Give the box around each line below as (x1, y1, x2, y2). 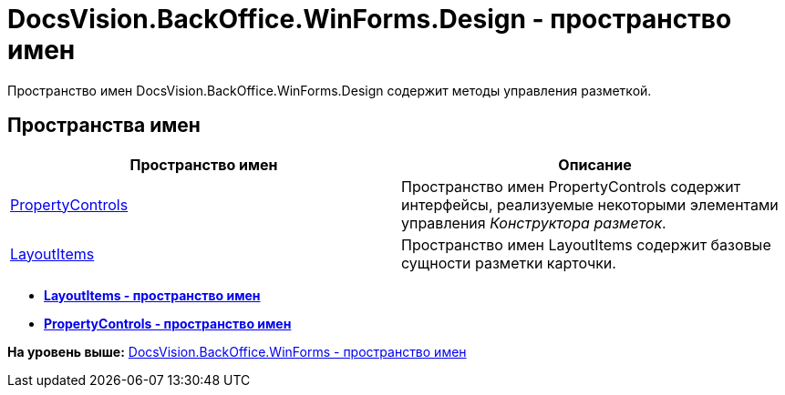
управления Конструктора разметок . (401, 213, 666, 232)
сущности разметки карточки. (401, 253, 616, 272)
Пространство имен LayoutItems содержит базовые (401, 235, 771, 254)
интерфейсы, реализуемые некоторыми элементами (401, 195, 779, 214)
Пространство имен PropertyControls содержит (401, 177, 741, 196)
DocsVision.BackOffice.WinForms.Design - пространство (7, 4, 732, 35)
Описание (558, 155, 632, 174)
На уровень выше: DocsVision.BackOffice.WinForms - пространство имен (7, 343, 467, 360)
